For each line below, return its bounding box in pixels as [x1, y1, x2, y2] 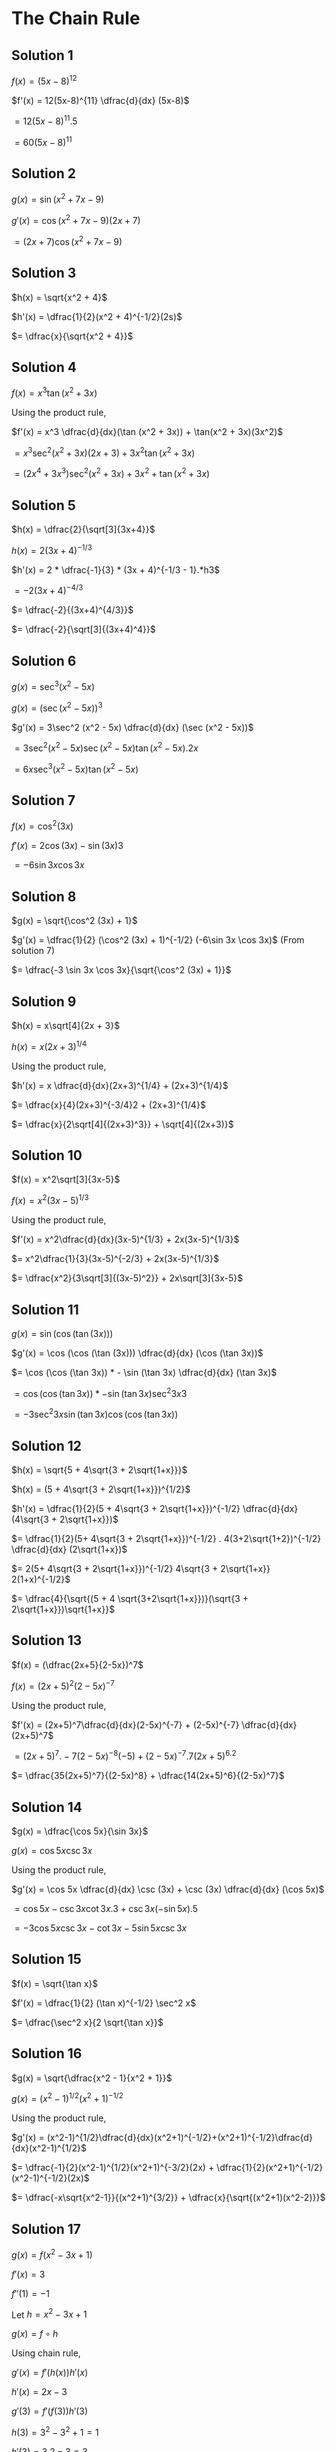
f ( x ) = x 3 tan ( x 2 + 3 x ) [11, 385, 98, 399]
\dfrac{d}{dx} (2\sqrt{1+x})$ [11, 1543, 128, 1556]
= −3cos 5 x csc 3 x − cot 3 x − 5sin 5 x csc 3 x [14, 1922, 188, 1934]
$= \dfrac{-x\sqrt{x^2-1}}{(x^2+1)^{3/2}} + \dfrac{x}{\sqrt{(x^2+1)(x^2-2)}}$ [11, 2192, 326, 2204]
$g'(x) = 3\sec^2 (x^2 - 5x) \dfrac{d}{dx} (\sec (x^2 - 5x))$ [11, 721, 254, 733]
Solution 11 [11, 1301, 79, 1318]
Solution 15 [11, 1951, 82, 1968]
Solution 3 [11, 265, 77, 282]
